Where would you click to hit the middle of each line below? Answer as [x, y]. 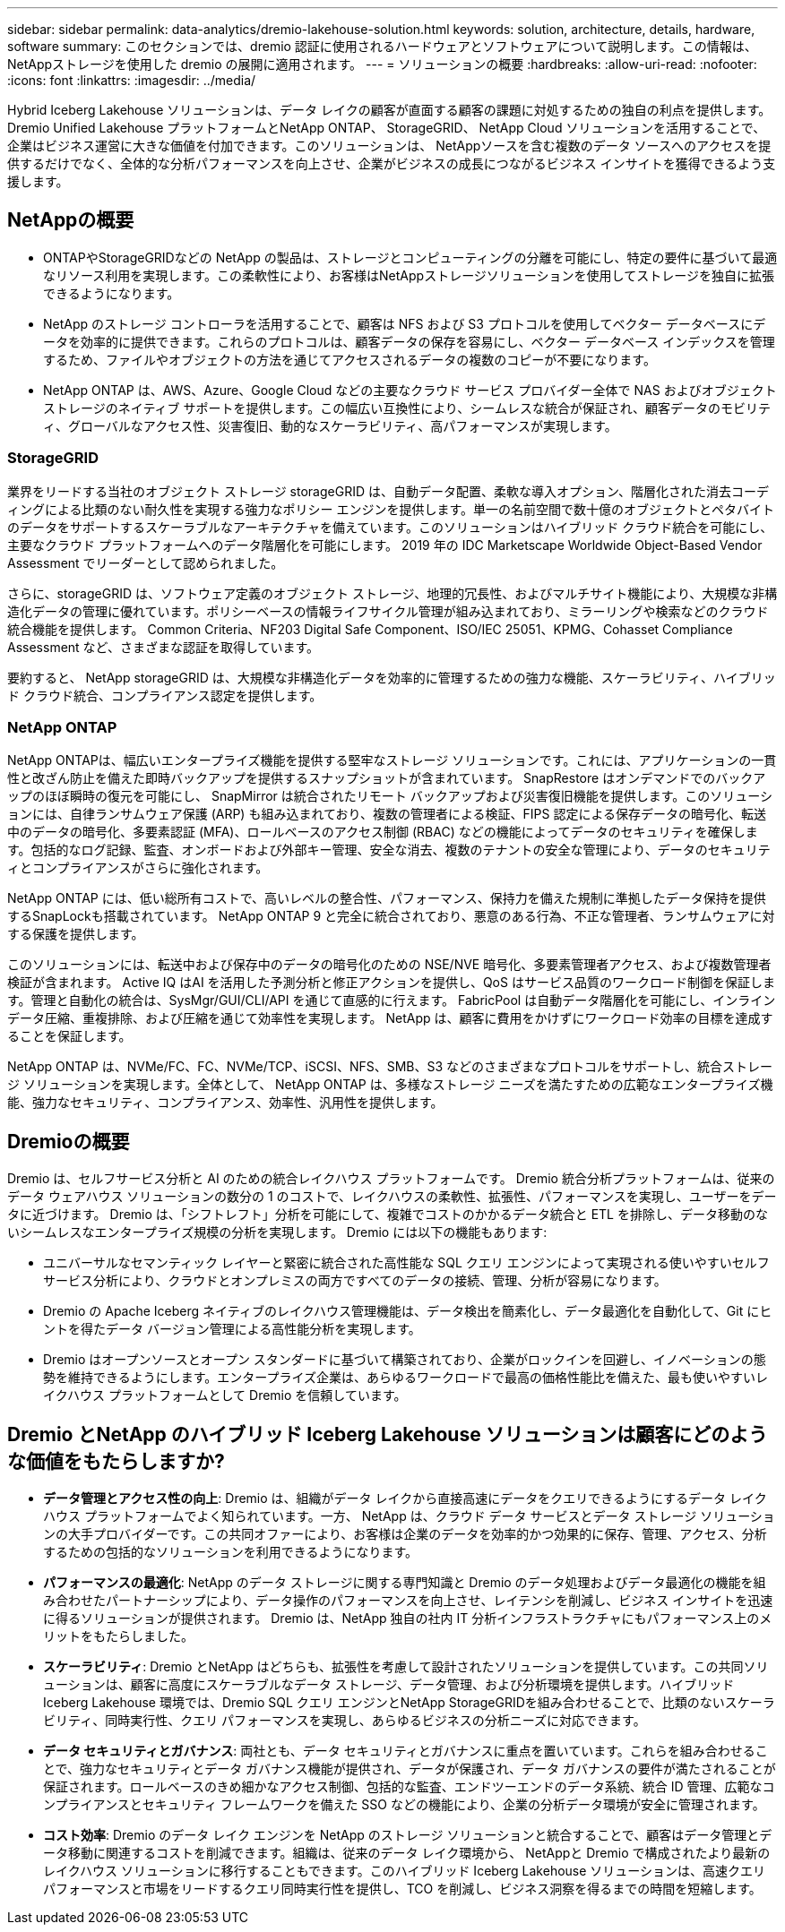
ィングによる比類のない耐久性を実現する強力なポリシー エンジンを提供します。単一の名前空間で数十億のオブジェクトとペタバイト [391, 509]
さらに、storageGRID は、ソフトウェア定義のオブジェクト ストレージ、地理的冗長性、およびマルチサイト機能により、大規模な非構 [392, 593]
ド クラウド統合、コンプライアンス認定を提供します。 [165, 695]
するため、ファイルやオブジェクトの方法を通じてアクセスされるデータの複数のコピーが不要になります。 [349, 359]
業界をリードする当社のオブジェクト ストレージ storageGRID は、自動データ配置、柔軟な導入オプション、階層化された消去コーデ [388, 491]
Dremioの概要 [69, 1141]
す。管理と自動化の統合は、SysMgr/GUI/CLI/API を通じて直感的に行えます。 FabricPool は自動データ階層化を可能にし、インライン [392, 1000]
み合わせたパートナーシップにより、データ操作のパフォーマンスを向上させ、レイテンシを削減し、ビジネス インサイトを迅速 [408, 1601]
